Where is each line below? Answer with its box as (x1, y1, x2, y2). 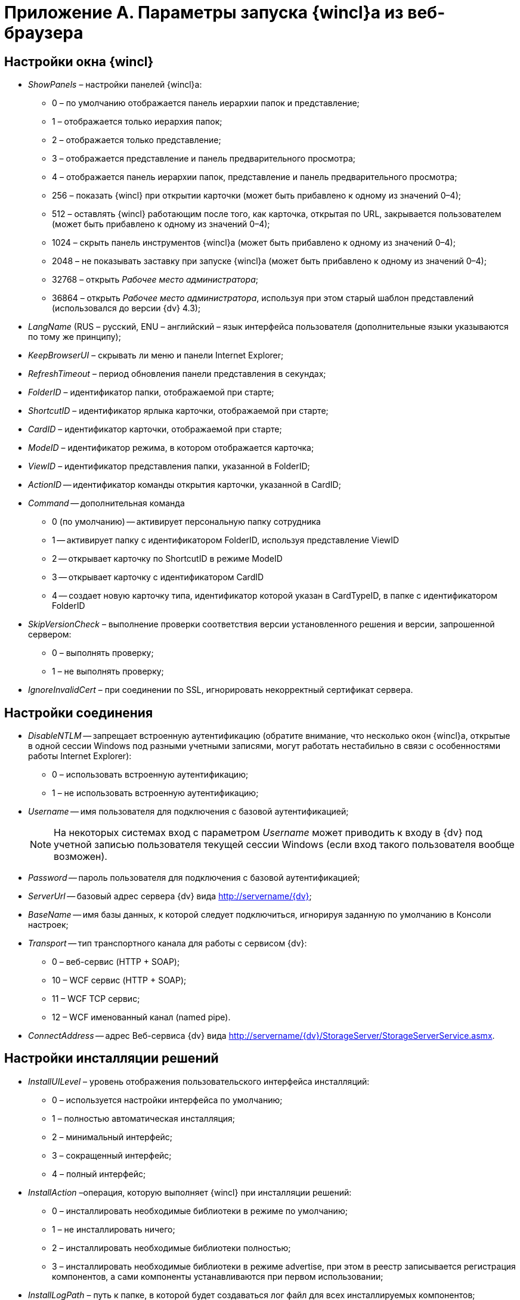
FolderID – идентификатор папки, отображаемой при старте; (28, 387, 274, 398)
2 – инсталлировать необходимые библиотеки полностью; (52, 1242, 291, 1253)
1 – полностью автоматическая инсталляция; (52, 1113, 236, 1123)
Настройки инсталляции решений (4, 1051, 219, 1066)
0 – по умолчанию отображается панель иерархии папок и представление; (52, 98, 360, 109)
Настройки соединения (4, 705, 153, 720)
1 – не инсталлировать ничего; (52, 1224, 175, 1234)
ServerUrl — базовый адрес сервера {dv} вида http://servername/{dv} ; (28, 891, 312, 902)
